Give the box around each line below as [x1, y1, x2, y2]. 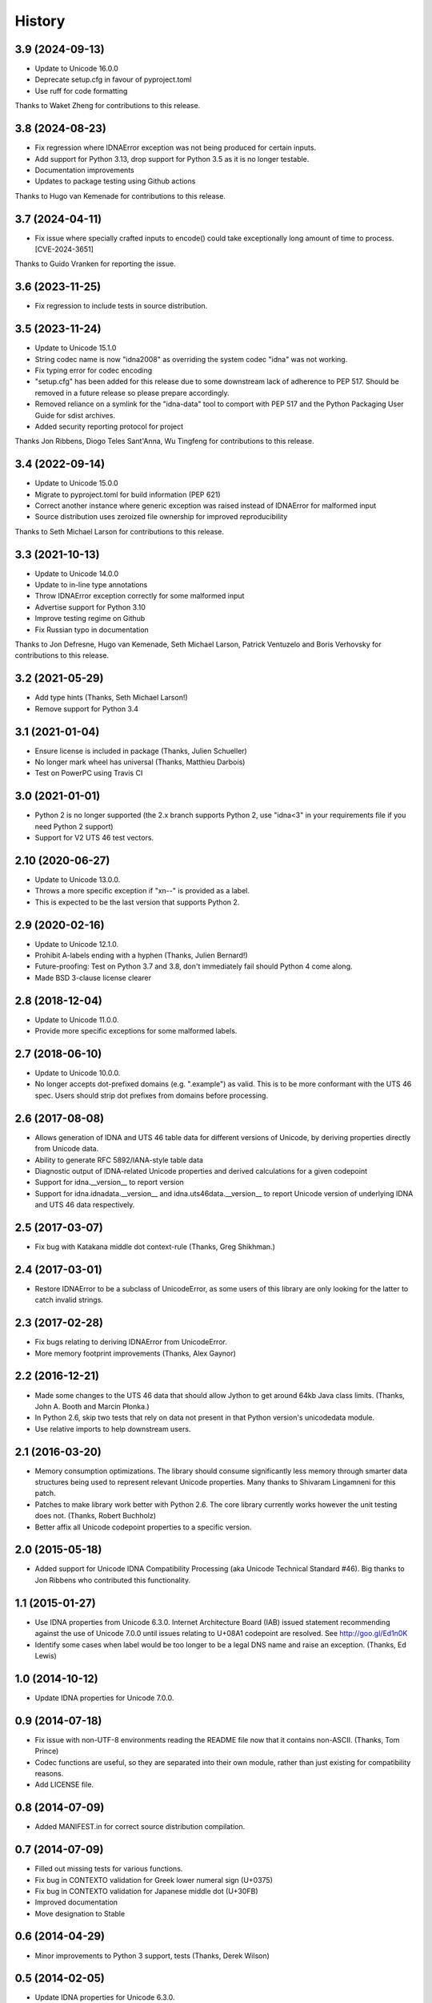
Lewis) [34, 1650, 58, 1660]
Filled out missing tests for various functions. [34, 1864, 183, 1874]
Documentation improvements [34, 165, 135, 175]
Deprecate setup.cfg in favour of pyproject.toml [34, 75, 192, 84]
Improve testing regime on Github [34, 614, 146, 623]
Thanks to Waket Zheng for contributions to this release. [14, 101, 201, 111]
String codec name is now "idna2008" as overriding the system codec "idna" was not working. [34, 354, 348, 364]
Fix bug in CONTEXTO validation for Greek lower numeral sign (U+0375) [34, 1875, 274, 1884]
